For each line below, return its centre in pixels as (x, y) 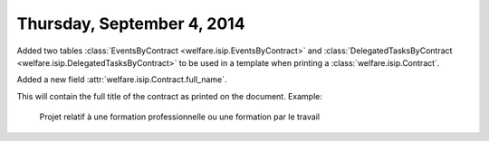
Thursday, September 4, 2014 (131, 23)
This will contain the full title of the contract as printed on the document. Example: (170, 96)
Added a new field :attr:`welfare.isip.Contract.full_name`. (122, 80)
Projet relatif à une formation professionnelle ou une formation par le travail (180, 117)
